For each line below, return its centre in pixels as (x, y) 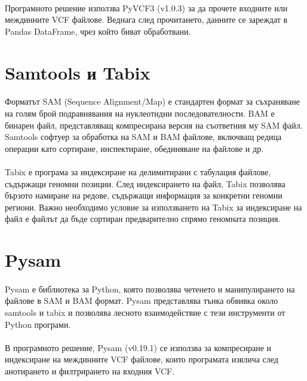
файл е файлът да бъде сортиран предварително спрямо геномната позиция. (143, 219)
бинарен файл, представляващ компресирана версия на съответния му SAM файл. (154, 125)
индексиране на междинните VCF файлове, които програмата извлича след (142, 359)
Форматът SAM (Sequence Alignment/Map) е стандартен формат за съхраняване (152, 101)
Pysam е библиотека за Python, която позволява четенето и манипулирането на (150, 289)
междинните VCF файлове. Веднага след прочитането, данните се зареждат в (146, 19)
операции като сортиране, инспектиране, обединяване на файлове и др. (134, 148)
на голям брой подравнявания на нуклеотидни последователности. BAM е (140, 113)
